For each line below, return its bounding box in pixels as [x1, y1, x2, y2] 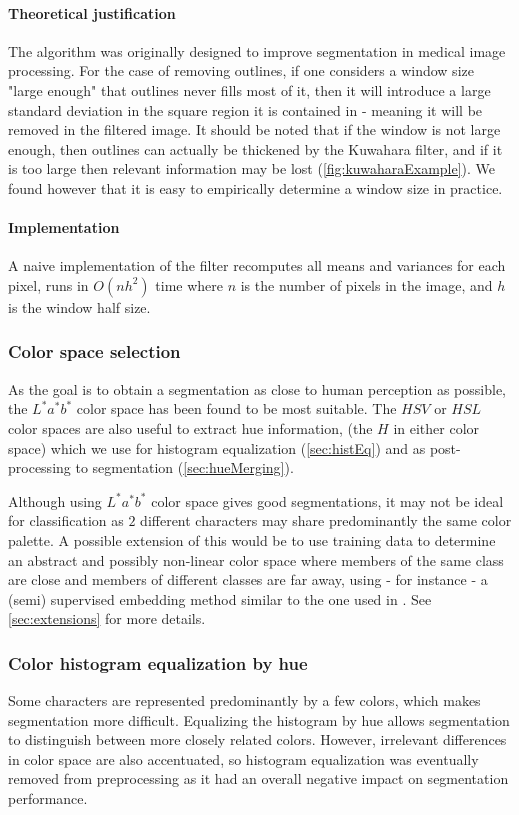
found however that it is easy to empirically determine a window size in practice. [8, 177, 503, 198]
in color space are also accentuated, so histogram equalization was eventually [8, 748, 479, 769]
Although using [8, 490, 102, 511]
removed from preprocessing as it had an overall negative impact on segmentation [8, 768, 509, 789]
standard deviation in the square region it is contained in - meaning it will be [8, 99, 483, 120]
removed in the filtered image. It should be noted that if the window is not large [8, 119, 501, 140]
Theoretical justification [8, 2, 176, 23]
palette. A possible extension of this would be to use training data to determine [8, 529, 496, 550]
